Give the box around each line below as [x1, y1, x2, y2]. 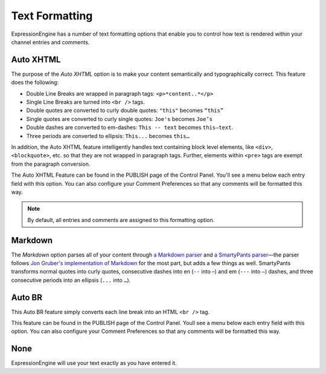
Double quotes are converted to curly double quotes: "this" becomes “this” [26, 107, 224, 114]
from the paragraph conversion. [11, 160, 91, 168]
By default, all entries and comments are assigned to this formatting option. [27, 216, 215, 223]
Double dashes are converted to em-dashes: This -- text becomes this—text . [26, 124, 234, 131]
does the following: [11, 79, 59, 86]
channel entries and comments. [11, 38, 90, 45]
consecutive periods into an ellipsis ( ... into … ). [11, 276, 131, 284]
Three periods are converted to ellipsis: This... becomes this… [26, 132, 190, 139]
